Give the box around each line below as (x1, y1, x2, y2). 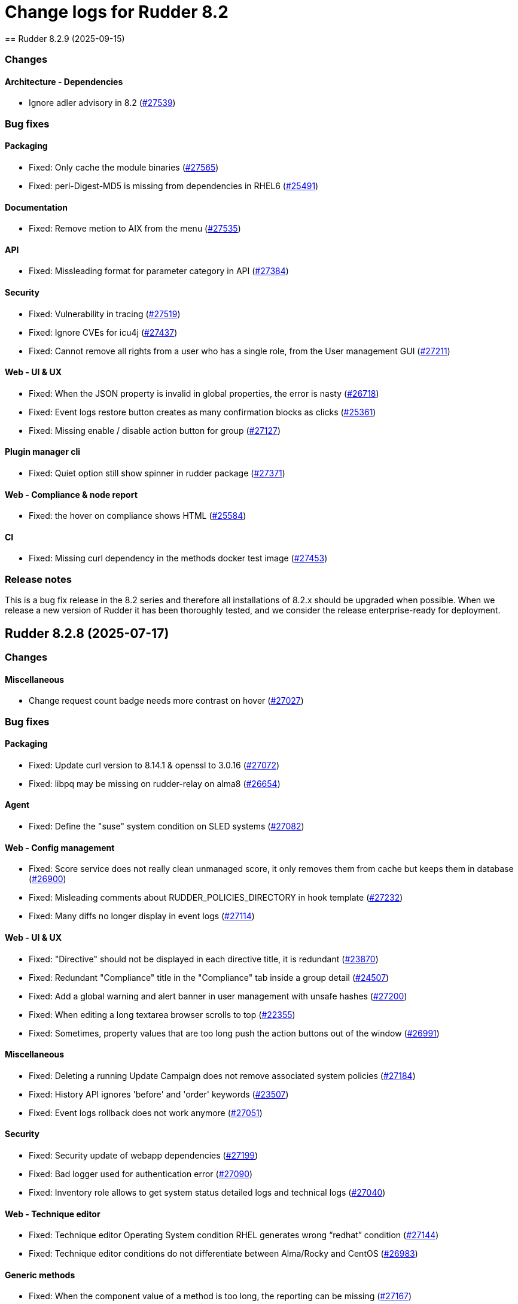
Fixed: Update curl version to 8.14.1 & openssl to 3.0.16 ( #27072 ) (29, 759, 280, 770)
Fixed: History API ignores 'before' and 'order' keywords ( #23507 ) (29, 1089, 289, 1099)
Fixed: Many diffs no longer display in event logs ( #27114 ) (29, 911, 255, 922)
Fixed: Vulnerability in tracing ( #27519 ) (29, 308, 181, 319)
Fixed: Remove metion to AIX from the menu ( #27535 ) (29, 223, 241, 234)
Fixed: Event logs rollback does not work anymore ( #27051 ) (29, 1107, 263, 1118)
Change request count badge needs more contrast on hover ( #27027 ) (29, 695, 304, 706)
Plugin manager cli (5, 446, 81, 457)
